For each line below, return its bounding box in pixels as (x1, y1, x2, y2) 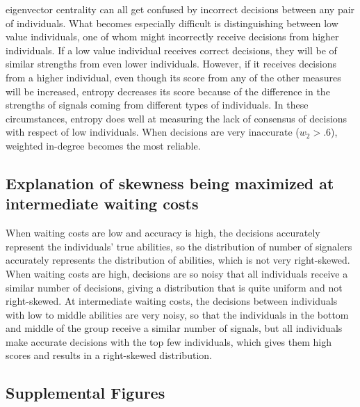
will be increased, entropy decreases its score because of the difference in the (6, 83, 330, 98)
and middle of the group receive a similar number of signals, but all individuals (6, 321, 343, 335)
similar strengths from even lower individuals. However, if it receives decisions (6, 56, 336, 71)
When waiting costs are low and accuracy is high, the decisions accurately (6, 225, 320, 240)
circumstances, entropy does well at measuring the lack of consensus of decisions (6, 111, 347, 125)
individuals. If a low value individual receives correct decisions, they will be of (6, 42, 337, 57)
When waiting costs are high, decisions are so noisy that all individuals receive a (6, 266, 348, 280)
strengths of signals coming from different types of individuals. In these (6, 97, 309, 112)
